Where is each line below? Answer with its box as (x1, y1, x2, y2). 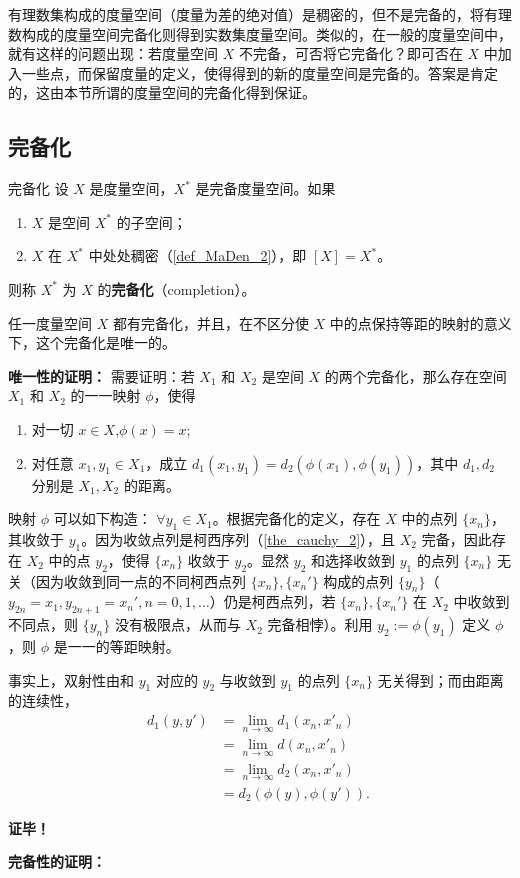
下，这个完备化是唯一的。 (8, 332, 176, 353)
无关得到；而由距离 (377, 669, 504, 690)
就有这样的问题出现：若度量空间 (8, 43, 218, 64)
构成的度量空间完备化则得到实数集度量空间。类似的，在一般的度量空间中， (21, 23, 512, 44)
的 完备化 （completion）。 (97, 278, 256, 299)
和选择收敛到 (310, 549, 395, 570)
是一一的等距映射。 (53, 636, 180, 657)
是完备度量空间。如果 (195, 178, 336, 199)
